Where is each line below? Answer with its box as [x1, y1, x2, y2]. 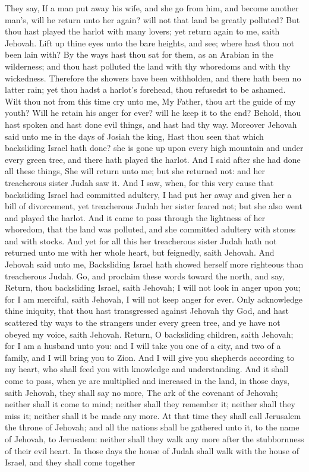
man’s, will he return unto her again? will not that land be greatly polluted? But [5, 13, 300, 26]
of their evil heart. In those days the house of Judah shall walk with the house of [5, 444, 299, 457]
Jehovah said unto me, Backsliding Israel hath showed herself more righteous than [5, 258, 304, 270]
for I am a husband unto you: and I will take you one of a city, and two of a [5, 339, 281, 352]
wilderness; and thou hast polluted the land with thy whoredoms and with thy [5, 59, 291, 72]
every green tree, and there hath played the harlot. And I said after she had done [5, 153, 301, 165]
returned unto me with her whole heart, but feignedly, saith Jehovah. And [5, 246, 275, 259]
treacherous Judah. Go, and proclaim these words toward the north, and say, [5, 269, 285, 282]
